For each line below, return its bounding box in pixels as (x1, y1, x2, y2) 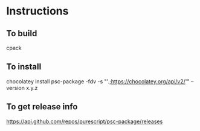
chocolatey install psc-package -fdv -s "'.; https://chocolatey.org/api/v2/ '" (6, 77, 190, 85)
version (6, 84, 25, 91)
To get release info (6, 101, 78, 112)
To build (6, 28, 37, 39)
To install (6, 62, 42, 72)
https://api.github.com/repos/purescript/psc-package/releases (6, 118, 163, 125)
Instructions (6, 4, 69, 18)
